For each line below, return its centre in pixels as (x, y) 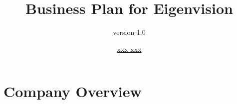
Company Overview (73, 91)
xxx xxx (129, 49)
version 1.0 (129, 32)
